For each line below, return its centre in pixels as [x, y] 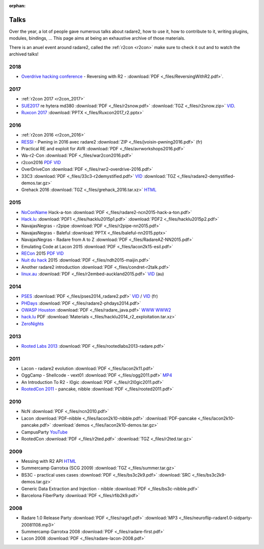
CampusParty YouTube [44, 432]
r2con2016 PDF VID [41, 162]
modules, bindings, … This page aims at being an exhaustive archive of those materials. [97, 38]
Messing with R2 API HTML [49, 461]
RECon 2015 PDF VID [43, 253]
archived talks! [24, 54]
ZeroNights [33, 324]
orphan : [17, 6]
